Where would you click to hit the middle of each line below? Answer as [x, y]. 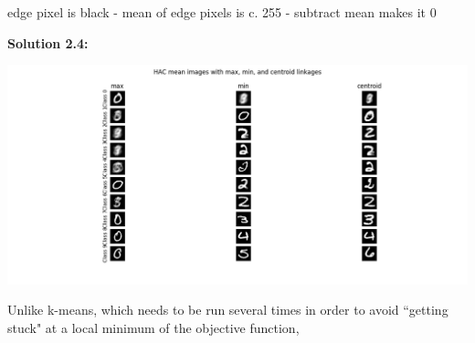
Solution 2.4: [48, 42]
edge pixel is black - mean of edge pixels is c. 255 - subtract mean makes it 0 [222, 12]
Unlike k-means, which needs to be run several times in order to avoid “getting [228, 310]
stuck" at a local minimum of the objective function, [153, 328]
